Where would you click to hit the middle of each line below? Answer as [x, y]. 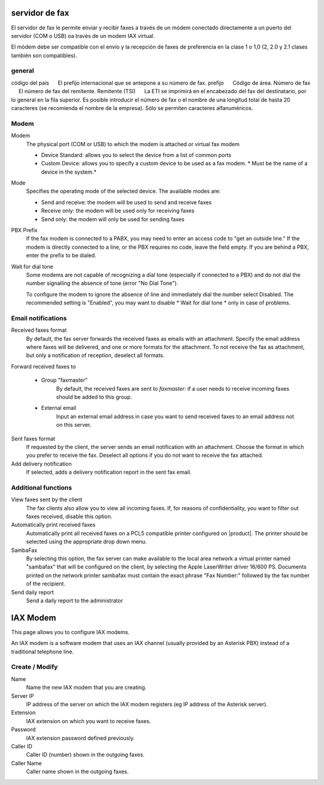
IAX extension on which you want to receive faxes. [88, 721]
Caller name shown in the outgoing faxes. [77, 772]
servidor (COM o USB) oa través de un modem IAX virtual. [83, 35]
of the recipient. [46, 584]
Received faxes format [39, 330]
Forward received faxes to [43, 366]
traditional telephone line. [43, 652]
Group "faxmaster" [64, 380]
